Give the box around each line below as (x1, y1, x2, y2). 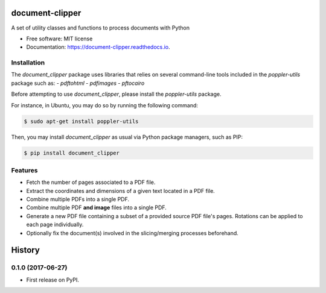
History (11, 245, 40, 256)
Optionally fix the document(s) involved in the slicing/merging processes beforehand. (26, 229, 238, 236)
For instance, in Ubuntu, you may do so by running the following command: (11, 101, 199, 109)
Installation (11, 58, 45, 67)
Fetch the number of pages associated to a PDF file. (26, 178, 156, 186)
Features (11, 166, 38, 174)
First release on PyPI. (26, 276, 80, 283)
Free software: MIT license (26, 35, 93, 42)
